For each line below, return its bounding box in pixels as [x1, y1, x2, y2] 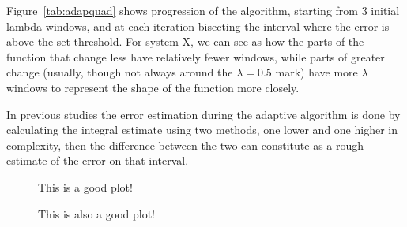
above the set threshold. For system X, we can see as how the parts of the [6, 33, 364, 50]
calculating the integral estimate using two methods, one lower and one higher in [6, 121, 398, 138]
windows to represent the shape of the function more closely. [6, 79, 300, 95]
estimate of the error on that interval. [6, 152, 189, 169]
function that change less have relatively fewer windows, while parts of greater [6, 48, 385, 65]
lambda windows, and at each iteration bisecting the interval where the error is [6, 17, 390, 34]
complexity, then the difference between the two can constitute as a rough [6, 136, 364, 153]
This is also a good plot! [38, 205, 156, 221]
